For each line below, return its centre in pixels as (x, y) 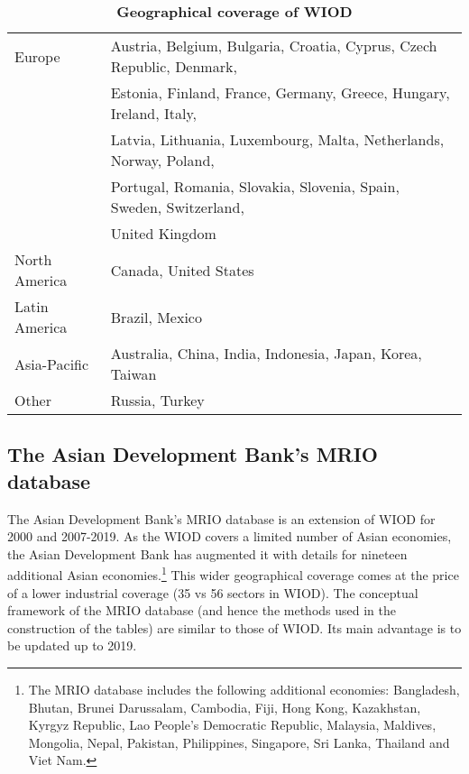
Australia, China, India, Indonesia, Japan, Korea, (266, 353)
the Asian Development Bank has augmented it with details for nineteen (207, 553)
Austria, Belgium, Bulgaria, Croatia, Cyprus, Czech (274, 46)
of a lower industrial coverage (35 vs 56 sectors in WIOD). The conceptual (213, 592)
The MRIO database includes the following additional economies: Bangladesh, (244, 689)
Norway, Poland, (162, 160)
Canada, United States (182, 270)
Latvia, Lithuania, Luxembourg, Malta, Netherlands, (277, 139)
